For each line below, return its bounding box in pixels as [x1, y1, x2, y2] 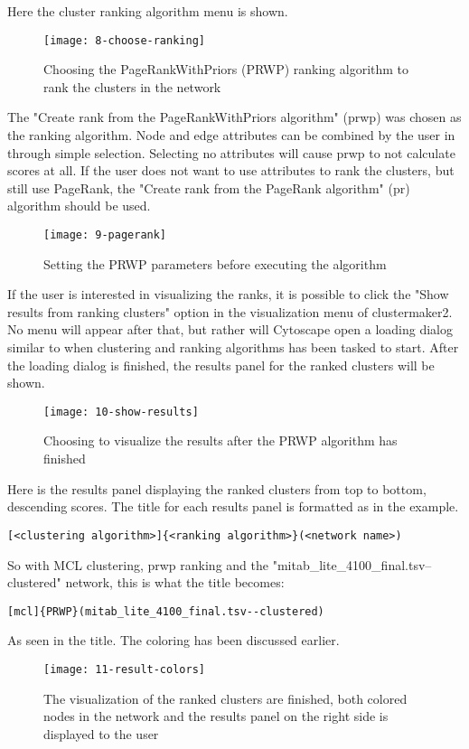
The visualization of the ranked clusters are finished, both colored [43, 688, 408, 707]
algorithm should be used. [7, 196, 151, 215]
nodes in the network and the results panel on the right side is [43, 707, 389, 726]
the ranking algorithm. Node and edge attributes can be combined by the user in [7, 126, 455, 145]
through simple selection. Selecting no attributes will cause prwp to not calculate [7, 143, 455, 162]
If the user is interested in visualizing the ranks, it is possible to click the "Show [7, 285, 449, 304]
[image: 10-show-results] [43, 405, 199, 418]
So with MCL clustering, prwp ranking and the [7, 555, 268, 574]
